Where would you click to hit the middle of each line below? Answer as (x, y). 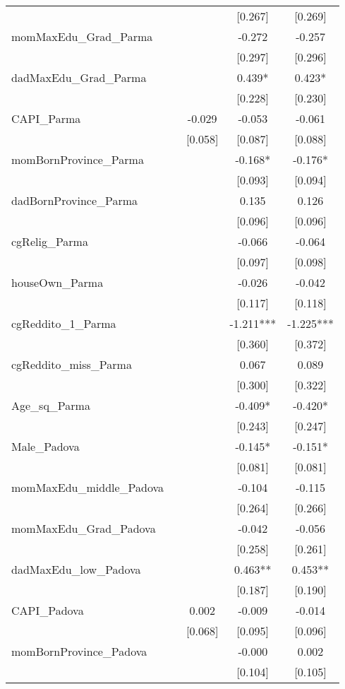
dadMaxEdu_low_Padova (76, 569)
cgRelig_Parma (50, 241)
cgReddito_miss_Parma (72, 364)
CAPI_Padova (48, 610)
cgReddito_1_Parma (64, 323)
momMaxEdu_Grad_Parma (82, 36)
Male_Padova (46, 446)
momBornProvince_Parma (78, 159)
